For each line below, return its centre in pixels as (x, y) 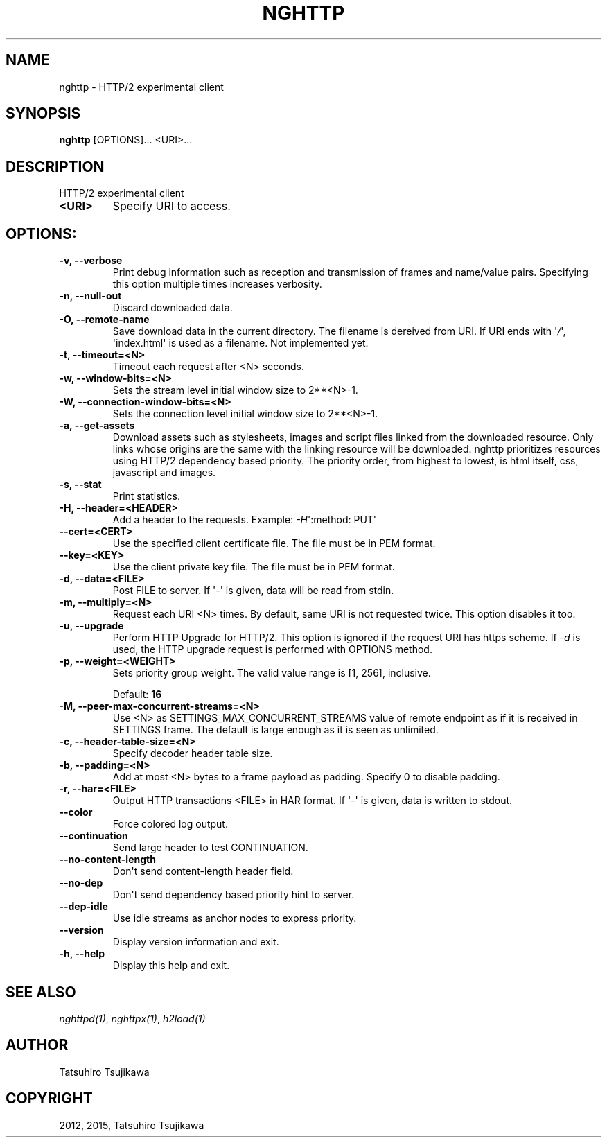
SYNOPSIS (43, 114)
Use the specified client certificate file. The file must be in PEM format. (274, 543)
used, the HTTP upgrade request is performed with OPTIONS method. (272, 649)
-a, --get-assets (97, 426)
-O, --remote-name (104, 320)
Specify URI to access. (171, 206)
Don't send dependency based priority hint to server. (234, 895)
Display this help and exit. (171, 966)
